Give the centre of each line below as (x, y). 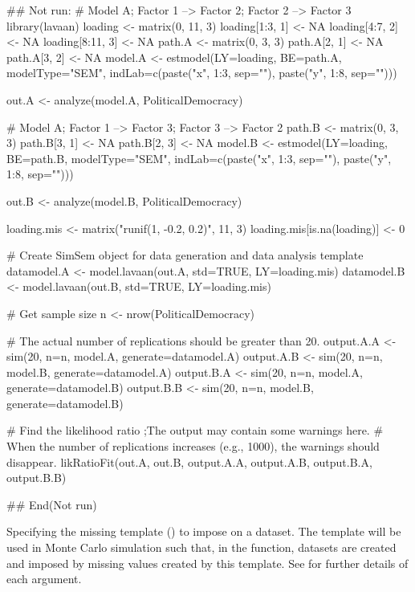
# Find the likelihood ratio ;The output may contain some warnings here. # (195, 430)
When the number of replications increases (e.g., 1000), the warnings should (193, 446)
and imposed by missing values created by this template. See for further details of (207, 563)
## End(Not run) (52, 504)
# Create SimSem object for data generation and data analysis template (185, 255)
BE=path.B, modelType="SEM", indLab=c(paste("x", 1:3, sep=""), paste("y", (199, 158)
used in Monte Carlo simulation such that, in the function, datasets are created (201, 547)
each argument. (44, 579)
